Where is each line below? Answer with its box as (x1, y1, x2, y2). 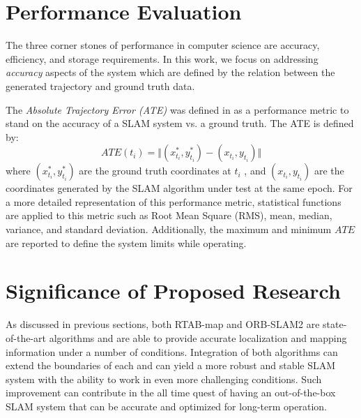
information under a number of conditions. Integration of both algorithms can (6, 344, 338, 359)
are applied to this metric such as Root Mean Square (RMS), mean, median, (6, 208, 332, 223)
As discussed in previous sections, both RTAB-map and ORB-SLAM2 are (6, 317, 320, 331)
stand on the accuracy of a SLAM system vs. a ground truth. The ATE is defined (6, 116, 354, 130)
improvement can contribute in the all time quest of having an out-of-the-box (6, 385, 336, 400)
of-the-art (6, 330, 46, 345)
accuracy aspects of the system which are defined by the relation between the (6, 65, 335, 80)
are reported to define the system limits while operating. (6, 235, 247, 250)
